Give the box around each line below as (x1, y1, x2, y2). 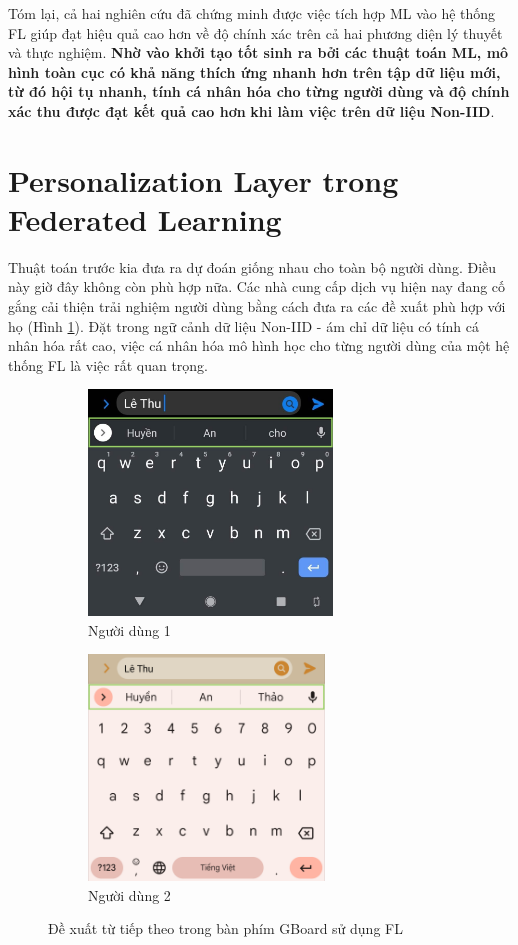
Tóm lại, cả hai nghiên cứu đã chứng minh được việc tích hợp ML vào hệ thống (8, 3, 496, 23)
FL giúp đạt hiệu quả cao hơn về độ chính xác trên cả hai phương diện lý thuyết (8, 22, 503, 43)
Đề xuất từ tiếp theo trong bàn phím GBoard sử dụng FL (48, 918, 403, 939)
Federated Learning (8, 198, 282, 239)
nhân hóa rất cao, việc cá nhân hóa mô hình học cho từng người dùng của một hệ (8, 335, 510, 356)
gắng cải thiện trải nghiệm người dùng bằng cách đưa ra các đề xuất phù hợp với (8, 296, 506, 317)
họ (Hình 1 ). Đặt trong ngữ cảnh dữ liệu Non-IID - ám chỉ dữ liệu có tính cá (8, 315, 480, 336)
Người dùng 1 (88, 619, 171, 640)
